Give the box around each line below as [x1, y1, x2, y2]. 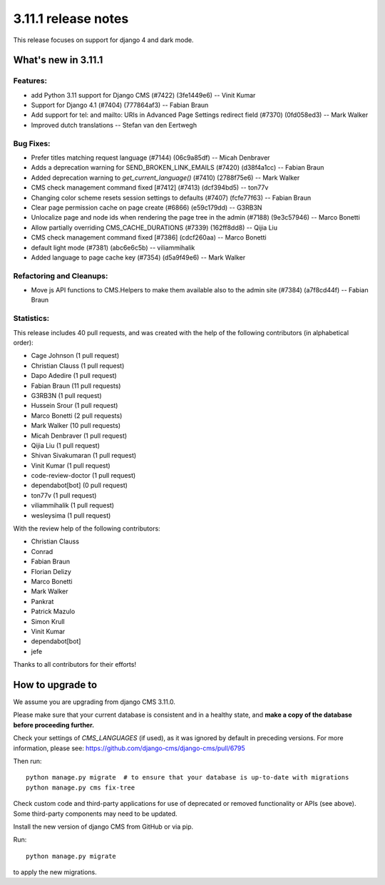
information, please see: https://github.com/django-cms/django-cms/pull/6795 [13, 744, 245, 752]
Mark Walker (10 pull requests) [31, 421, 121, 430]
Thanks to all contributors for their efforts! [13, 660, 137, 669]
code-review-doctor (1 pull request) [31, 471, 136, 480]
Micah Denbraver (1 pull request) [31, 431, 128, 440]
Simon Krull [31, 617, 65, 625]
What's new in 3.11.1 [13, 54, 103, 66]
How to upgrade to [13, 678, 98, 691]
